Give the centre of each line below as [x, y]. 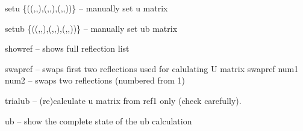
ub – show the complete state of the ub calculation [98, 120]
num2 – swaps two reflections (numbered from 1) [95, 80]
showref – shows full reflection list [67, 48]
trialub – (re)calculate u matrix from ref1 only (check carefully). [123, 100]
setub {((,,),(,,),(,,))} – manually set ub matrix [91, 28]
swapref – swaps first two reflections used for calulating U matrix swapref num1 [152, 68]
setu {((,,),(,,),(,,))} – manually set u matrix [86, 8]
